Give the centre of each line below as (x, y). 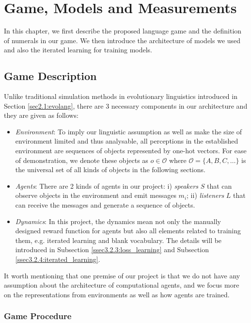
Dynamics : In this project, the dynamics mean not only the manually (118, 221)
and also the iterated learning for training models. (78, 50)
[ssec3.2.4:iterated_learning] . (58, 259)
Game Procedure (38, 316)
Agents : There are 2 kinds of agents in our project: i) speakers (107, 186)
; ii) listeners (205, 195)
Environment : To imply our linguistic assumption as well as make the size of (129, 131)
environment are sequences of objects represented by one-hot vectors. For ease (131, 151)
